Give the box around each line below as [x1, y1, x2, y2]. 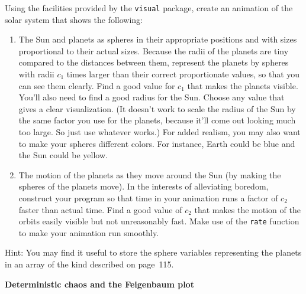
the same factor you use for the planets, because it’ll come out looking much [18, 114, 296, 126]
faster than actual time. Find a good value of [18, 203, 182, 215]
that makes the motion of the [194, 203, 301, 215]
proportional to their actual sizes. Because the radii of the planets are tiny [18, 44, 289, 57]
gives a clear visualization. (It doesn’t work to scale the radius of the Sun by [18, 102, 296, 115]
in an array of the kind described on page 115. [5, 258, 174, 270]
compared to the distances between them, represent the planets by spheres [18, 56, 289, 68]
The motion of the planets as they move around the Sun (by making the [18, 168, 281, 181]
